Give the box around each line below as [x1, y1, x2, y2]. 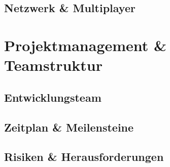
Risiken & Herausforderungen [4, 149, 164, 164]
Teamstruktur [4, 55, 103, 75]
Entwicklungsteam [4, 89, 101, 105]
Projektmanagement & [4, 34, 167, 55]
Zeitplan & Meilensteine [4, 119, 134, 135]
